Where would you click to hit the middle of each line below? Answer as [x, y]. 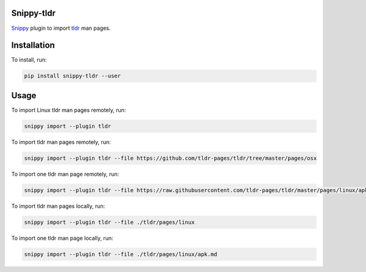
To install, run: [29, 60]
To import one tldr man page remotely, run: [65, 174]
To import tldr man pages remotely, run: [61, 142]
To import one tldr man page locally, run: [62, 238]
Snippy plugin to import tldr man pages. [61, 28]
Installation [33, 45]
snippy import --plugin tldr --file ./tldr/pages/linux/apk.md [121, 254]
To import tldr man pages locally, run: [58, 206]
